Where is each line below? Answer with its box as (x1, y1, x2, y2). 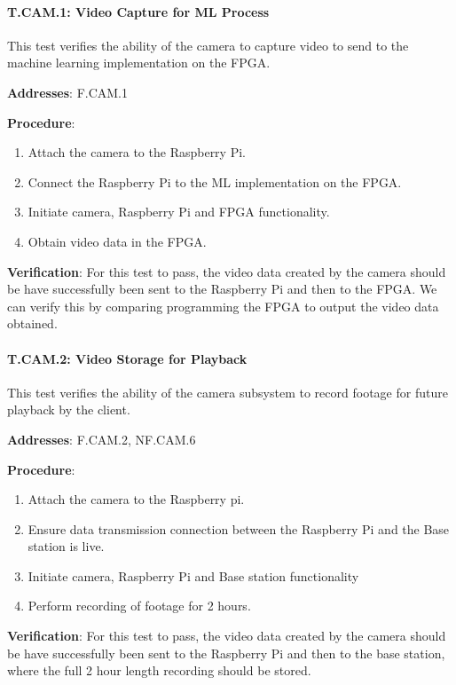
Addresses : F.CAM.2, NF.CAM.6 (7, 429, 196, 448)
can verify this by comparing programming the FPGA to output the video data (7, 296, 439, 315)
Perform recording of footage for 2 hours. (28, 596, 251, 615)
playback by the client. (7, 400, 130, 419)
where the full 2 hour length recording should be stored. (7, 661, 311, 680)
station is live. (28, 537, 105, 555)
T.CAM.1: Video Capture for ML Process (7, 2, 270, 20)
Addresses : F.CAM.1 (7, 83, 129, 101)
